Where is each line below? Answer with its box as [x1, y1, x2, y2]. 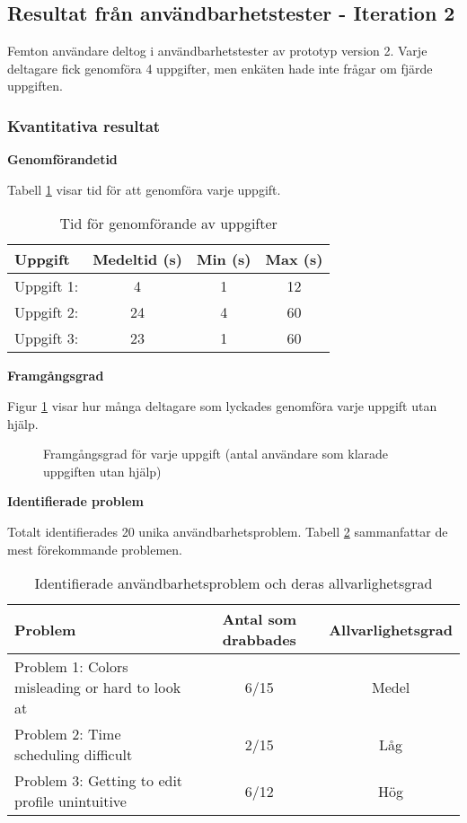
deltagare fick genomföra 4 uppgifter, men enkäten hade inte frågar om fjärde [7, 58, 433, 77]
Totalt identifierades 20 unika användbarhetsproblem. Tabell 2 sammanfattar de [7, 521, 448, 540]
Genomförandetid [7, 150, 118, 169]
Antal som [222, 608, 297, 630]
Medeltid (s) [93, 249, 182, 270]
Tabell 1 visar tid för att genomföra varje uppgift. [7, 179, 281, 198]
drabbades [222, 629, 296, 651]
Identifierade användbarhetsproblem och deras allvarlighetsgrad [34, 573, 433, 594]
